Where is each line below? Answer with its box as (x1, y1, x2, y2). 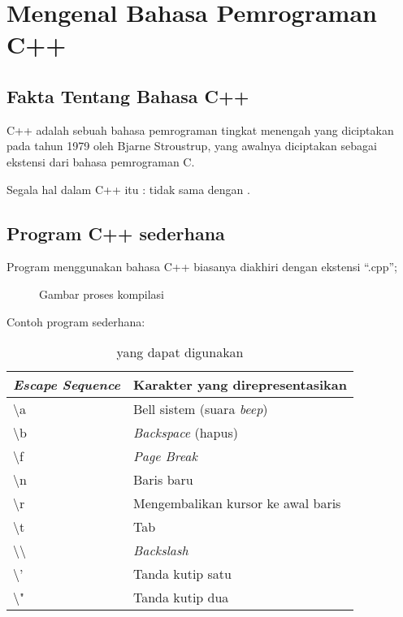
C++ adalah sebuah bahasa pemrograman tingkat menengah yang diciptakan (6, 121, 394, 138)
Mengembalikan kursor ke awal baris (132, 494, 341, 513)
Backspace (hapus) (132, 423, 238, 442)
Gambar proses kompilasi (39, 285, 165, 302)
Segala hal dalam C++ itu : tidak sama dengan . (6, 180, 250, 197)
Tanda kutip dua (132, 588, 229, 607)
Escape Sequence (13, 375, 120, 395)
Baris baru (132, 470, 193, 490)
